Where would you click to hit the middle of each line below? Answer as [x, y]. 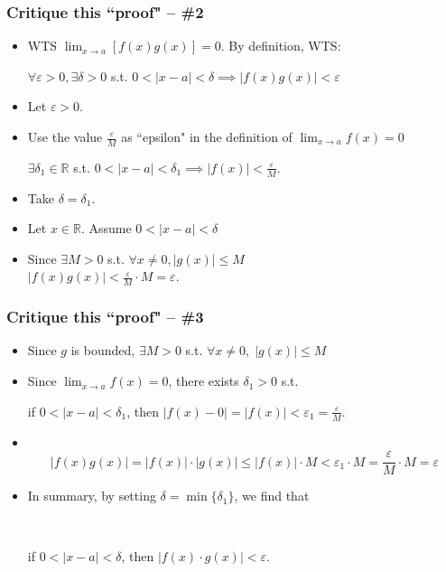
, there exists [204, 381]
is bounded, [103, 350]
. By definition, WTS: [281, 46]
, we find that [272, 496]
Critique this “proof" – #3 [105, 317]
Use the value [65, 136]
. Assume [106, 228]
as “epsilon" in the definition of [207, 136]
